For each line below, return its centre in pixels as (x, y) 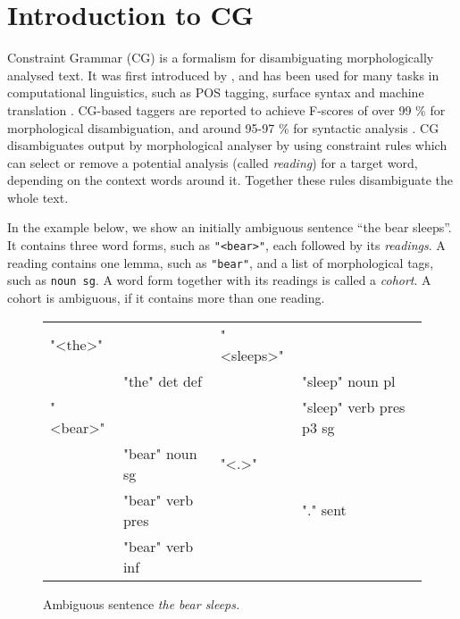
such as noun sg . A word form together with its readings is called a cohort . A (219, 280)
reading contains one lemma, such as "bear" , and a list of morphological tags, (221, 262)
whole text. (38, 197)
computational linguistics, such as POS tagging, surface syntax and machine (216, 92)
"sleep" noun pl (348, 381)
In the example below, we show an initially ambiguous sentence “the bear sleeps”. (230, 227)
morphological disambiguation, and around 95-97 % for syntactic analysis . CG (223, 127)
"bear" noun (160, 453)
